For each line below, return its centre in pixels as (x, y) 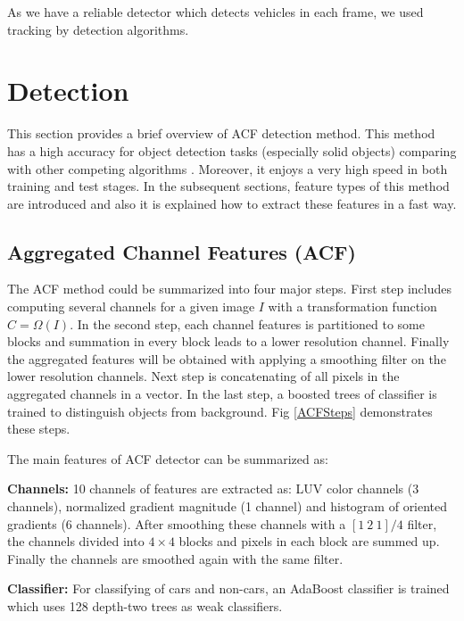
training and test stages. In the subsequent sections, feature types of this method (228, 186)
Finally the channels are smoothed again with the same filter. (175, 558)
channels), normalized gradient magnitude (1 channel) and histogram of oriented (228, 506)
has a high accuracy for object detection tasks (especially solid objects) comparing (232, 150)
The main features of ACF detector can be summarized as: (168, 458)
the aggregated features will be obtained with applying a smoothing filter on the (227, 358)
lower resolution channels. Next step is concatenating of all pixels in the (203, 376)
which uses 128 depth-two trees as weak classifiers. (145, 605)
